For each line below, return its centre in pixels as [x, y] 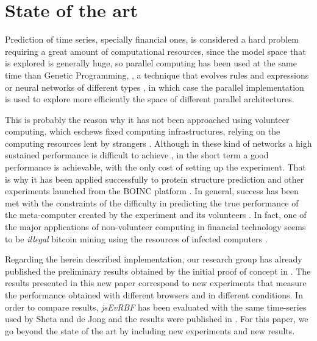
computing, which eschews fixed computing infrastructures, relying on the [143, 131]
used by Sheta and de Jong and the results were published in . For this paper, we [157, 319]
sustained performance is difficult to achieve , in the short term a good [137, 155]
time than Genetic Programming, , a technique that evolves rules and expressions [157, 75]
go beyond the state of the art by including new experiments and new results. [150, 330]
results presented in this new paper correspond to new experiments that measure [156, 283]
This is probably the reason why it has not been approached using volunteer [147, 119]
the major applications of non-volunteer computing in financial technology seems [155, 227]
